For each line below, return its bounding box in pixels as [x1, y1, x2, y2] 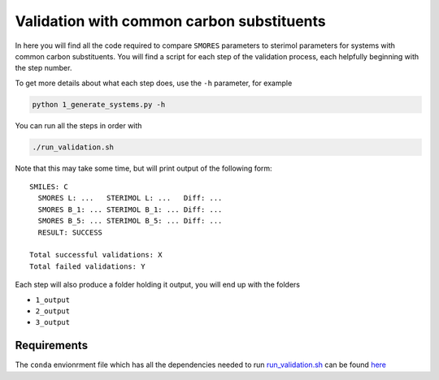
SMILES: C [29, 183, 68, 192]
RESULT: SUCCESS [37, 227, 103, 237]
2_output [35, 306, 71, 316]
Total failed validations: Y [29, 261, 146, 271]
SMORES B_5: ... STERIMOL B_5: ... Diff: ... [37, 216, 223, 226]
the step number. [15, 63, 72, 73]
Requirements [15, 339, 89, 352]
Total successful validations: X [29, 250, 163, 260]
